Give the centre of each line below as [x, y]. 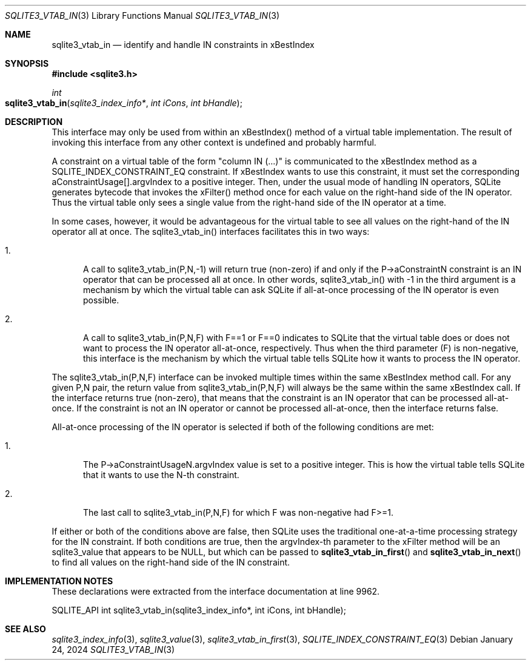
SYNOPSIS [27, 63]
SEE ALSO [25, 629]
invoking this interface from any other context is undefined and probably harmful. [214, 142]
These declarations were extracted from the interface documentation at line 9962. [216, 591]
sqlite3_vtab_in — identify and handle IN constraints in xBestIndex [183, 45]
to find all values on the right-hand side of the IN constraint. [171, 562]
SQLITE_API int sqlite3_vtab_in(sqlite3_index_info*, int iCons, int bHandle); [199, 610]
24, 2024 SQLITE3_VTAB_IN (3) [113, 650]
